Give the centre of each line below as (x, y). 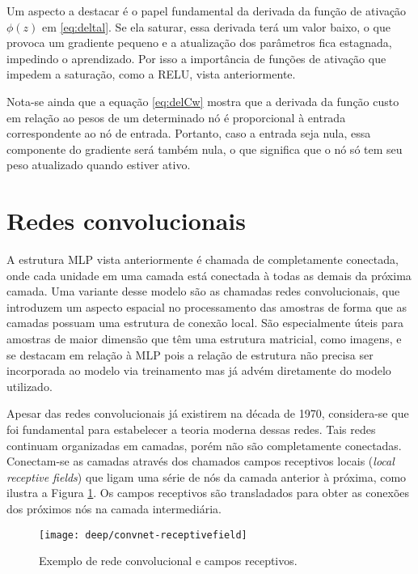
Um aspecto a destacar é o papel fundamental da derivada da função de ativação (207, 11)
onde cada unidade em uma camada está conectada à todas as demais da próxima (209, 275)
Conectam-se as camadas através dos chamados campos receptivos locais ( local (201, 461)
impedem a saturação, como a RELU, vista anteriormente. (151, 74)
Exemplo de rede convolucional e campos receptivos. (168, 561)
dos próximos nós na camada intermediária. (114, 508)
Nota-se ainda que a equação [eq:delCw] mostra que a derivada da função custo (203, 101)
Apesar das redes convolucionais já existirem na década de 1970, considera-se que (208, 413)
